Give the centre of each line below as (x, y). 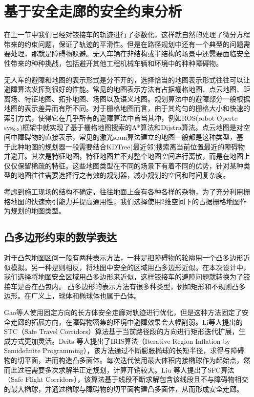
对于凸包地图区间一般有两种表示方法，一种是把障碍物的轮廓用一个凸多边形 (124, 258)
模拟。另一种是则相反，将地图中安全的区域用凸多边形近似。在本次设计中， (130, 267)
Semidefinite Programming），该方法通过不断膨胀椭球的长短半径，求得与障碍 (124, 350)
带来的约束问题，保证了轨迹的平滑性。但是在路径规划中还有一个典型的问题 (124, 44)
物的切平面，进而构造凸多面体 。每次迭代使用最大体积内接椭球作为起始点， (124, 360)
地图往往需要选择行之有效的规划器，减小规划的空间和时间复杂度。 (123, 175)
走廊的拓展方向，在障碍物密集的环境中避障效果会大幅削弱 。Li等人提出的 (127, 322)
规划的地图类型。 (38, 211)
